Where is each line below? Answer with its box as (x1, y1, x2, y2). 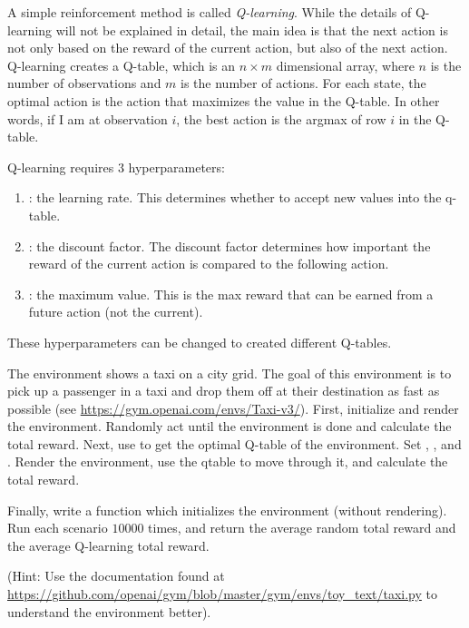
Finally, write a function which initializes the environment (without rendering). (7, 500, 447, 519)
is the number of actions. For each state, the (181, 74, 426, 93)
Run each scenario (7, 518, 108, 537)
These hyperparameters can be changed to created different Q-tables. (7, 332, 392, 351)
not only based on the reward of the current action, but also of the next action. (7, 38, 448, 57)
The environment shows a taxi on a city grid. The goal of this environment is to (7, 363, 452, 382)
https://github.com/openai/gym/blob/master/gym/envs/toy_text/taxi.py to (7, 584, 437, 603)
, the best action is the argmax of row (176, 109, 386, 128)
